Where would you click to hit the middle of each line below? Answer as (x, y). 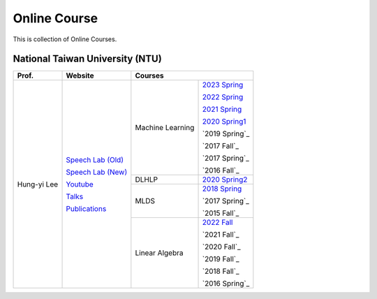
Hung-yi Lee (38, 184)
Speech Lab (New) (97, 172)
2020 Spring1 (224, 122)
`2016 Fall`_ (221, 170)
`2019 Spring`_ (226, 134)
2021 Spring (222, 110)
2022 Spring (223, 97)
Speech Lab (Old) (95, 159)
